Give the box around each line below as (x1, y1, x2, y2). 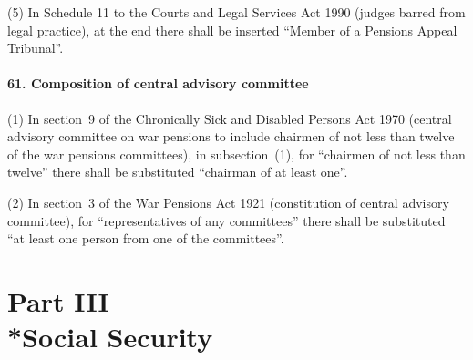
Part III (7, 282, 109, 319)
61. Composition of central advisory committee (7, 74, 309, 93)
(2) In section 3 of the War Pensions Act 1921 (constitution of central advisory (7, 192, 449, 211)
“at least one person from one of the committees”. (7, 229, 284, 248)
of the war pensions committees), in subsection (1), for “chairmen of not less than (7, 144, 466, 163)
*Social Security (7, 318, 213, 355)
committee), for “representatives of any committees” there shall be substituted (7, 211, 446, 230)
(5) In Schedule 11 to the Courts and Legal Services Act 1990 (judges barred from (7, 3, 466, 21)
